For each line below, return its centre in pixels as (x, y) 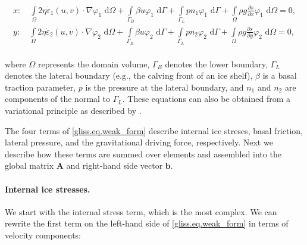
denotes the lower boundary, (216, 63)
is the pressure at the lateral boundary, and (165, 87)
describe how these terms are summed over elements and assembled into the (143, 153)
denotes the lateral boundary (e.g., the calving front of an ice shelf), (129, 75)
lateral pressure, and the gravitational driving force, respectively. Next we (139, 142)
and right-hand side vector (115, 165)
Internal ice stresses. (48, 189)
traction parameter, (40, 87)
